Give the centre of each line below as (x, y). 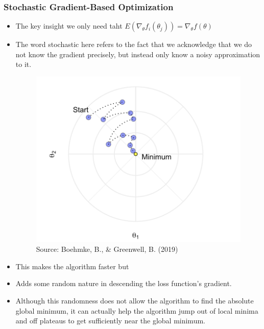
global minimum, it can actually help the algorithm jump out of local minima (137, 310)
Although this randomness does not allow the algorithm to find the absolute (135, 301)
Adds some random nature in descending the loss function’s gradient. (124, 283)
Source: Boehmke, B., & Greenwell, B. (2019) (107, 249)
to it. (23, 64)
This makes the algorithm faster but (72, 266)
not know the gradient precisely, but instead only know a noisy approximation (138, 54)
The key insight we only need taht (69, 26)
